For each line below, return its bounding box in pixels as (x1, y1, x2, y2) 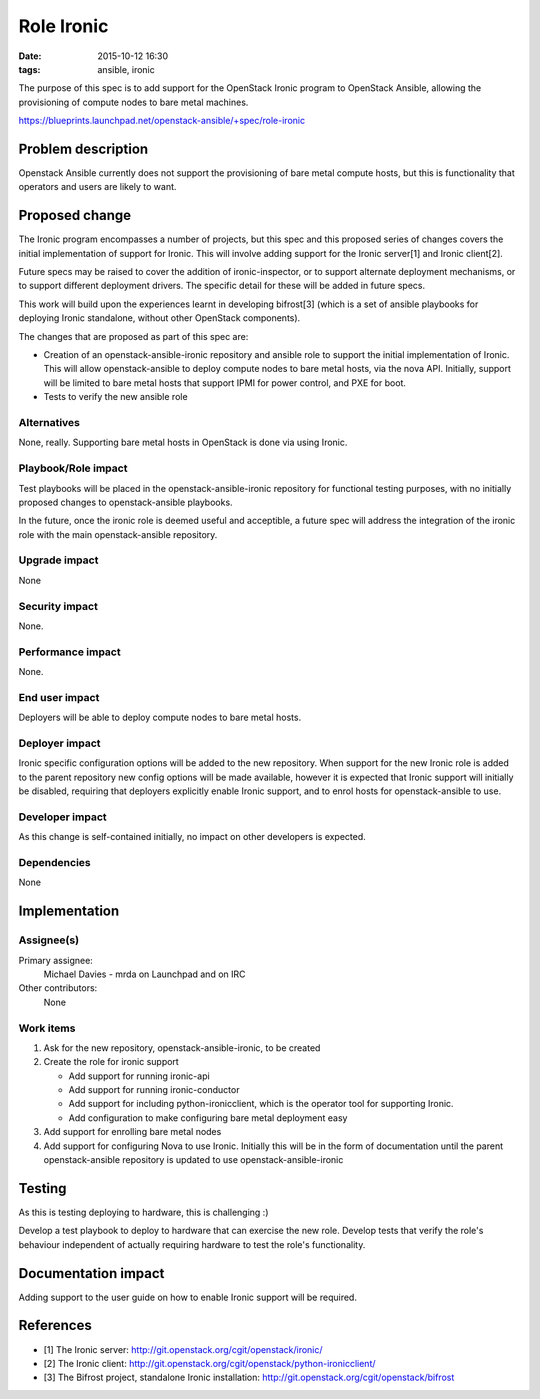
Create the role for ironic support (43, 1056, 179, 1068)
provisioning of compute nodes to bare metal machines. (18, 96, 249, 108)
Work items (18, 1021, 76, 1035)
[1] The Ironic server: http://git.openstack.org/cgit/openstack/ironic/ (43, 1343, 324, 1355)
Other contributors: (18, 982, 98, 994)
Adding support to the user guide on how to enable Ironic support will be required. (18, 1291, 357, 1303)
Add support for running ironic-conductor (68, 1084, 240, 1096)
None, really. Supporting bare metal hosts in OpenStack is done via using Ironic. (18, 436, 348, 449)
